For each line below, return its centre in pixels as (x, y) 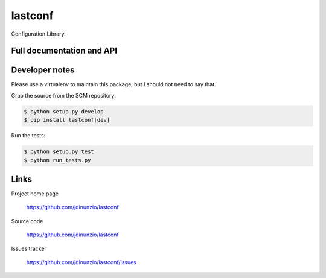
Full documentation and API (64, 51)
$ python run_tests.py (57, 160)
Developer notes (43, 70)
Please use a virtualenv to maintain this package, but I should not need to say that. (114, 84)
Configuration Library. (38, 34)
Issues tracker (29, 248)
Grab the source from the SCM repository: (63, 95)
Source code (27, 221)
